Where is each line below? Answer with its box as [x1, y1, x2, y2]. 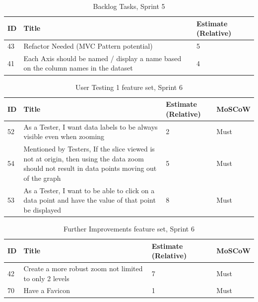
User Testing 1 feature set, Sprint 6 [75, 81, 183, 92]
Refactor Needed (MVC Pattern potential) [23, 41, 153, 51]
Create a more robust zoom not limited [23, 263, 143, 273]
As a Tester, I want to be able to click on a [23, 185, 155, 195]
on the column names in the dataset [23, 63, 133, 73]
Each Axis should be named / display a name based [23, 53, 182, 63]
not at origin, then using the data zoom [23, 153, 144, 163]
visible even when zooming [23, 131, 105, 142]
